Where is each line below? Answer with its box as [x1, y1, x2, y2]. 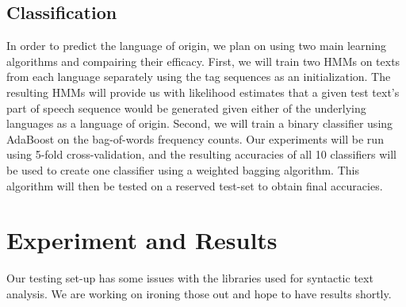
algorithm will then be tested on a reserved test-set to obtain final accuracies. [6, 177, 383, 194]
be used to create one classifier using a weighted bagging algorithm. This [6, 161, 359, 178]
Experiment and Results [6, 224, 278, 256]
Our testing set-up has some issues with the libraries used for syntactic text [6, 270, 373, 286]
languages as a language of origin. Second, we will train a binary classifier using [6, 115, 393, 132]
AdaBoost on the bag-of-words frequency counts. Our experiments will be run [6, 130, 384, 147]
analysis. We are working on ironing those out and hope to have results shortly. [6, 285, 392, 301]
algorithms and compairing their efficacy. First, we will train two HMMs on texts [6, 52, 400, 69]
